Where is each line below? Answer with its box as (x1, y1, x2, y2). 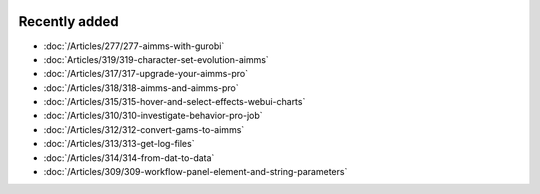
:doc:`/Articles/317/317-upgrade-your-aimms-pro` (43, 68, 249, 80)
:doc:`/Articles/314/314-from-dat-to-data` (43, 151, 215, 164)
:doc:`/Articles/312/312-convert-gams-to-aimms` (43, 123, 245, 135)
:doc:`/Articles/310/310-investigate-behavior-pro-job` (43, 110, 264, 122)
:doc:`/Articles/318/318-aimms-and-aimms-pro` (43, 81, 239, 94)
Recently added (18, 13, 119, 30)
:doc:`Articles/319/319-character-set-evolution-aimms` (43, 53, 269, 65)
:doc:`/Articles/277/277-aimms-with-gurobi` (43, 40, 225, 52)
